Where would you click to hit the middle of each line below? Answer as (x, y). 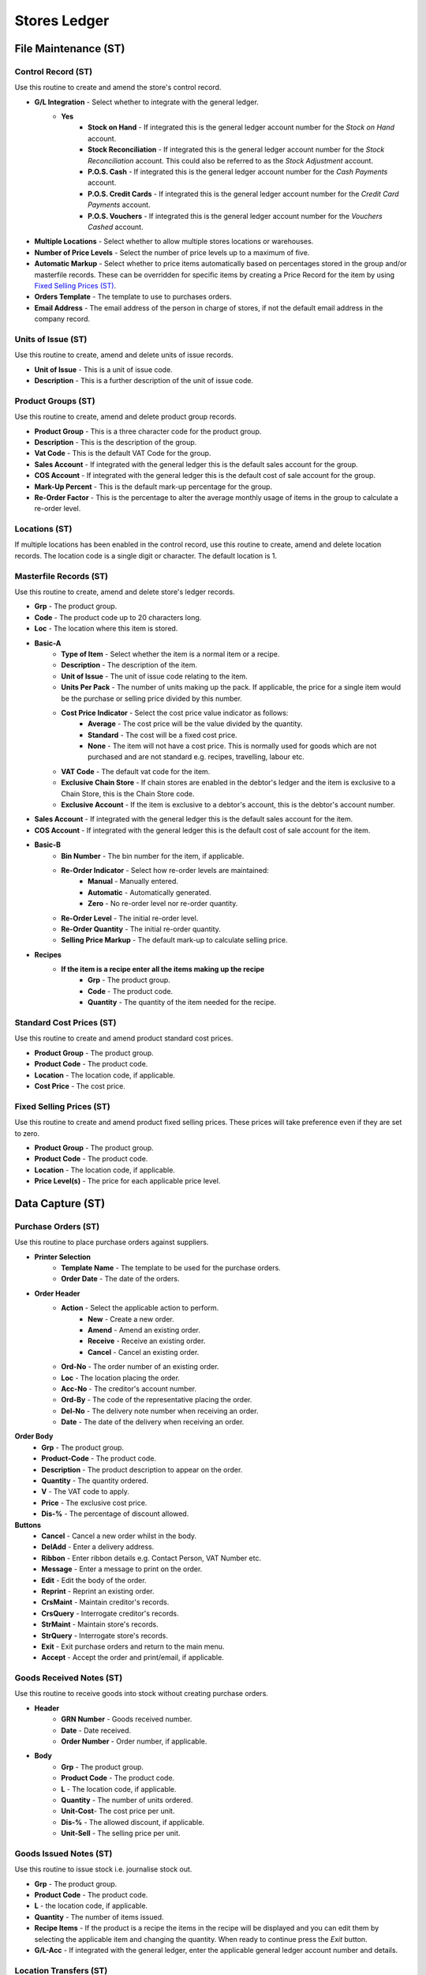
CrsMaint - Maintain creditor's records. (105, 1602)
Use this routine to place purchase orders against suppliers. (112, 1242)
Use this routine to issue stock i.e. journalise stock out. (103, 1869)
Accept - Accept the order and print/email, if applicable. (133, 1657)
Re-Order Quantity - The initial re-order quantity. (141, 929)
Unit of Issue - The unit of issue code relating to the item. (154, 676)
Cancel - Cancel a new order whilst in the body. (119, 1536)
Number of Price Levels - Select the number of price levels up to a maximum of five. (172, 252)
